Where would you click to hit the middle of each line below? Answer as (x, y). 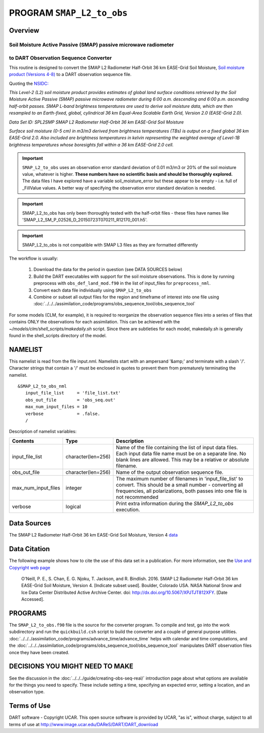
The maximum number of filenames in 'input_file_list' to (179, 479)
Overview (24, 30)
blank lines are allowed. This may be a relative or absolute (182, 460)
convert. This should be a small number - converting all (179, 485)
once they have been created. (39, 652)
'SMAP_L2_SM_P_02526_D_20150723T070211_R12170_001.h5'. (85, 220)
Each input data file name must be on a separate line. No (181, 453)
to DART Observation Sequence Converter (60, 58)
